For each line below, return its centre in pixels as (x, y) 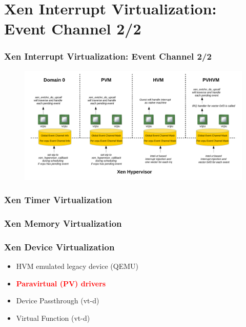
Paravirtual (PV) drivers (61, 283)
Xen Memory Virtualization (63, 223)
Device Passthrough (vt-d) (58, 301)
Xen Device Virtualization (59, 247)
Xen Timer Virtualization (58, 200)
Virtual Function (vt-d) (53, 318)
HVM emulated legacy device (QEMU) (77, 266)
